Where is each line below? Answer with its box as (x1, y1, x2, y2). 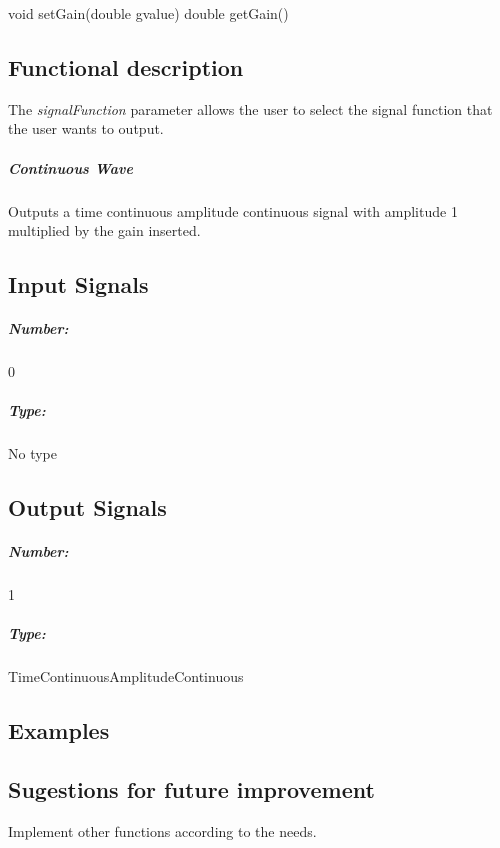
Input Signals (8, 269, 149, 300)
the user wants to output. (8, 118, 164, 139)
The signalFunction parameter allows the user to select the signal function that (8, 98, 493, 119)
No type (8, 443, 57, 464)
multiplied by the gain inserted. (8, 220, 201, 241)
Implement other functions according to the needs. (8, 820, 317, 841)
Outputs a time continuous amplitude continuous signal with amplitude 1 (8, 200, 458, 221)
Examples (8, 715, 110, 746)
